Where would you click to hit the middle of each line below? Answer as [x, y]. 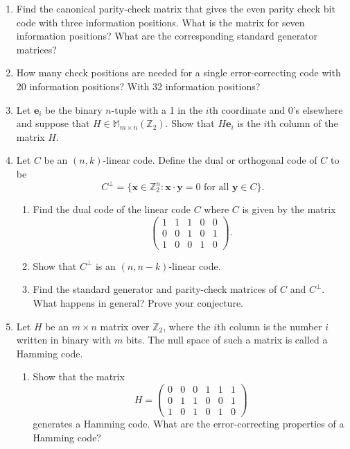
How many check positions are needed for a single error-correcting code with [178, 73]
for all [217, 188]
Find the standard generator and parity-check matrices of [155, 289]
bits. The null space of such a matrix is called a [227, 340]
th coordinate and [247, 109]
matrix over [125, 326]
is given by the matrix [289, 209]
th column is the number [270, 326]
